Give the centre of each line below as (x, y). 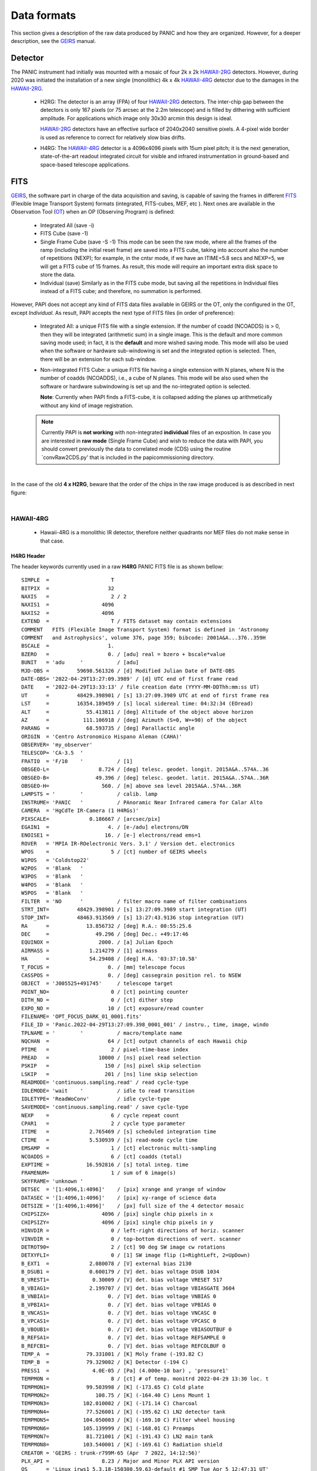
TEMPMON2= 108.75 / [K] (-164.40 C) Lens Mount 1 (116, 1395)
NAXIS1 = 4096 (68, 605)
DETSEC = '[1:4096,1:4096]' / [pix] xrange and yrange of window (124, 1189)
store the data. (58, 275)
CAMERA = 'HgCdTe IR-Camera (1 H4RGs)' (80, 811)
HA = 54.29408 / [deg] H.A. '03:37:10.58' (109, 959)
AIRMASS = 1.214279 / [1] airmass (90, 951)
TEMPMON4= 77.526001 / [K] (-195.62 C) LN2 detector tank (124, 1412)
